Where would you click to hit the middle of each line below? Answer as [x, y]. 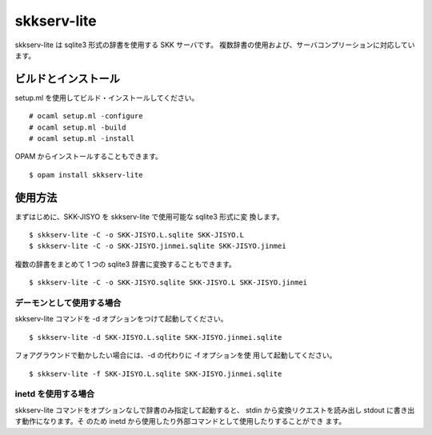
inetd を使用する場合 [55, 394]
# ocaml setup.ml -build [78, 127]
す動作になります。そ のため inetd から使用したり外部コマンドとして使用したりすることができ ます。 [180, 421]
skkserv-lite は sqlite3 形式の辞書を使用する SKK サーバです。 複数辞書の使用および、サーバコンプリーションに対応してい [215, 45]
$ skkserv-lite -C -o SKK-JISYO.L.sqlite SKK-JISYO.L [136, 235]
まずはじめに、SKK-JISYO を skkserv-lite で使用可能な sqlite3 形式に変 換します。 [149, 217]
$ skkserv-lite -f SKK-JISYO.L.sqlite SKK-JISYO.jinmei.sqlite [156, 373]
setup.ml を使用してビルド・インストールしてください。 [107, 98]
